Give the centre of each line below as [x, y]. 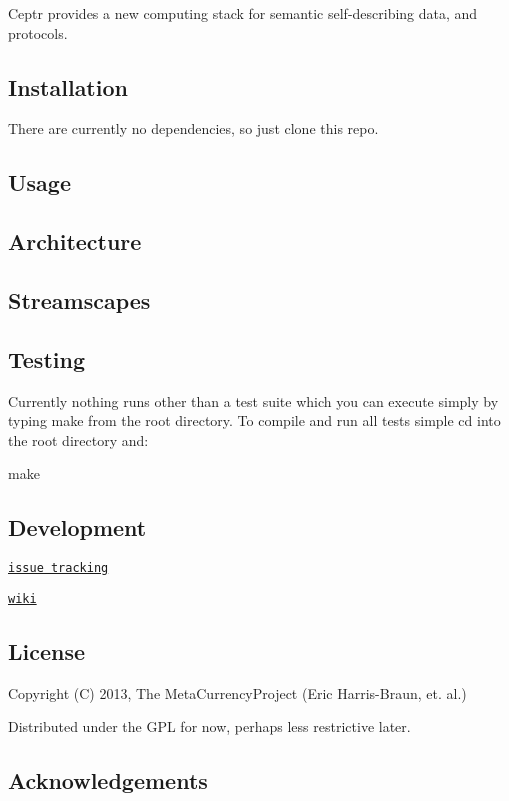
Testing [46, 358]
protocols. [38, 32]
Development [77, 527]
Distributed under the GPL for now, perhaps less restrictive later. [209, 726]
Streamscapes [79, 299]
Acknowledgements [108, 780]
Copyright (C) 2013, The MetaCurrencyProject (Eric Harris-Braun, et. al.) [237, 692]
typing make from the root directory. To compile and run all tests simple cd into [254, 420]
